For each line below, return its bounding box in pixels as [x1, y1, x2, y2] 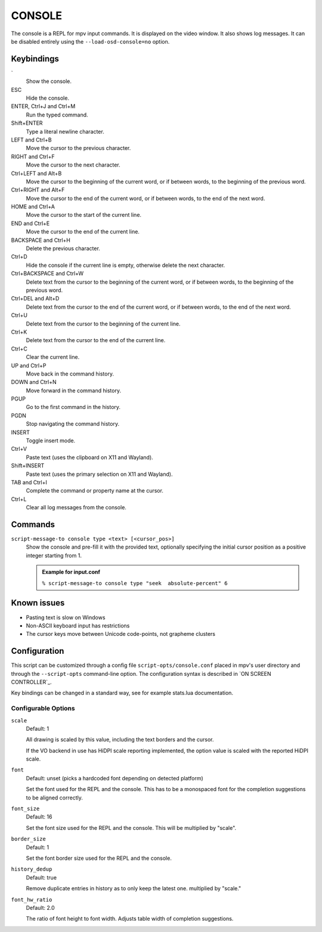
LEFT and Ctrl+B [11, 136, 52, 143]
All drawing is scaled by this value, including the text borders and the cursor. [26, 736, 214, 743]
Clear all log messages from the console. [26, 504, 126, 511]
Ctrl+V [11, 445, 27, 453]
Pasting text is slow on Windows [26, 614, 106, 621]
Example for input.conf [42, 568, 101, 576]
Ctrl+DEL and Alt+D [11, 295, 60, 302]
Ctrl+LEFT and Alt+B [11, 170, 62, 177]
